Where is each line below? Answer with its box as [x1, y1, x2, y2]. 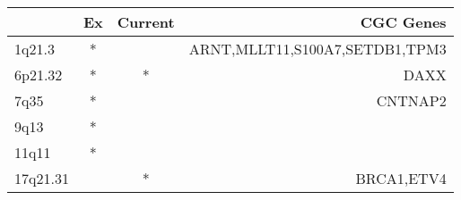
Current [117, 12, 175, 32]
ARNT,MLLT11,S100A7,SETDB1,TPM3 [188, 38, 447, 59]
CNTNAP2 [376, 90, 447, 111]
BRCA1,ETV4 [355, 168, 447, 188]
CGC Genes [360, 12, 447, 32]
